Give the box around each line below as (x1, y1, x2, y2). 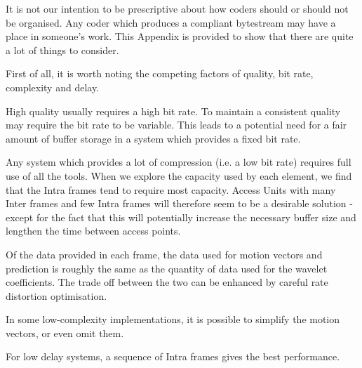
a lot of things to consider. (6, 42, 119, 57)
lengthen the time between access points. (6, 223, 181, 238)
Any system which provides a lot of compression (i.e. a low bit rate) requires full (6, 155, 351, 169)
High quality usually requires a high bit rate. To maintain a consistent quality (6, 103, 341, 118)
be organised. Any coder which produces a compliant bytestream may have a (6, 15, 336, 29)
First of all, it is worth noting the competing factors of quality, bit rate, (6, 66, 314, 81)
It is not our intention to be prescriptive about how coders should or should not (6, 1, 349, 15)
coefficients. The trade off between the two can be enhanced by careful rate (6, 275, 328, 289)
